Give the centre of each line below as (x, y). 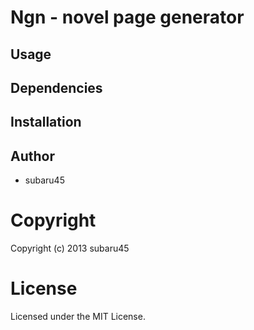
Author (32, 156)
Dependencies (56, 87)
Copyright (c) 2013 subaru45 (70, 248)
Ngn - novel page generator (127, 17)
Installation (46, 122)
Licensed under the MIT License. (78, 317)
